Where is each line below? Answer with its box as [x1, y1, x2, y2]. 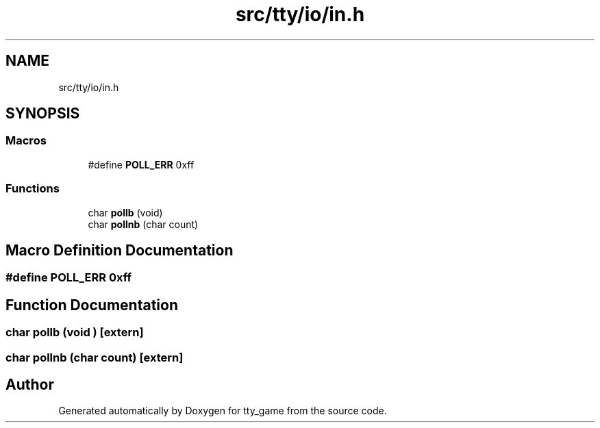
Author [5, 376, 54, 394]
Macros [5, 134, 47, 148]
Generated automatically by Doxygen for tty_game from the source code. [58, 405, 387, 417]
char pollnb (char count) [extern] [5, 350, 184, 364]
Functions [5, 181, 60, 196]
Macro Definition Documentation [5, 241, 234, 259]
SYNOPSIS [5, 105, 80, 123]
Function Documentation [5, 296, 178, 314]
